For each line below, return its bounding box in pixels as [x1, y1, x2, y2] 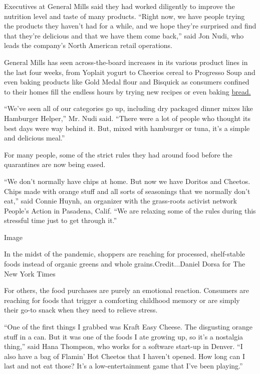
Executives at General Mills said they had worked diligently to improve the [4, 1, 235, 11]
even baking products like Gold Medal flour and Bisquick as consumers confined [4, 76, 249, 87]
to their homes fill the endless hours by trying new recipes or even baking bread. [4, 86, 251, 96]
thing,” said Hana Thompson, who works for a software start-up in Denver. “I [4, 341, 243, 351]
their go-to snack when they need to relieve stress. [4, 304, 158, 315]
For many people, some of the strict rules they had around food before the [4, 149, 232, 159]
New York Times [4, 268, 56, 278]
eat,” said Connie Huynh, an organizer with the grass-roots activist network [4, 195, 237, 206]
